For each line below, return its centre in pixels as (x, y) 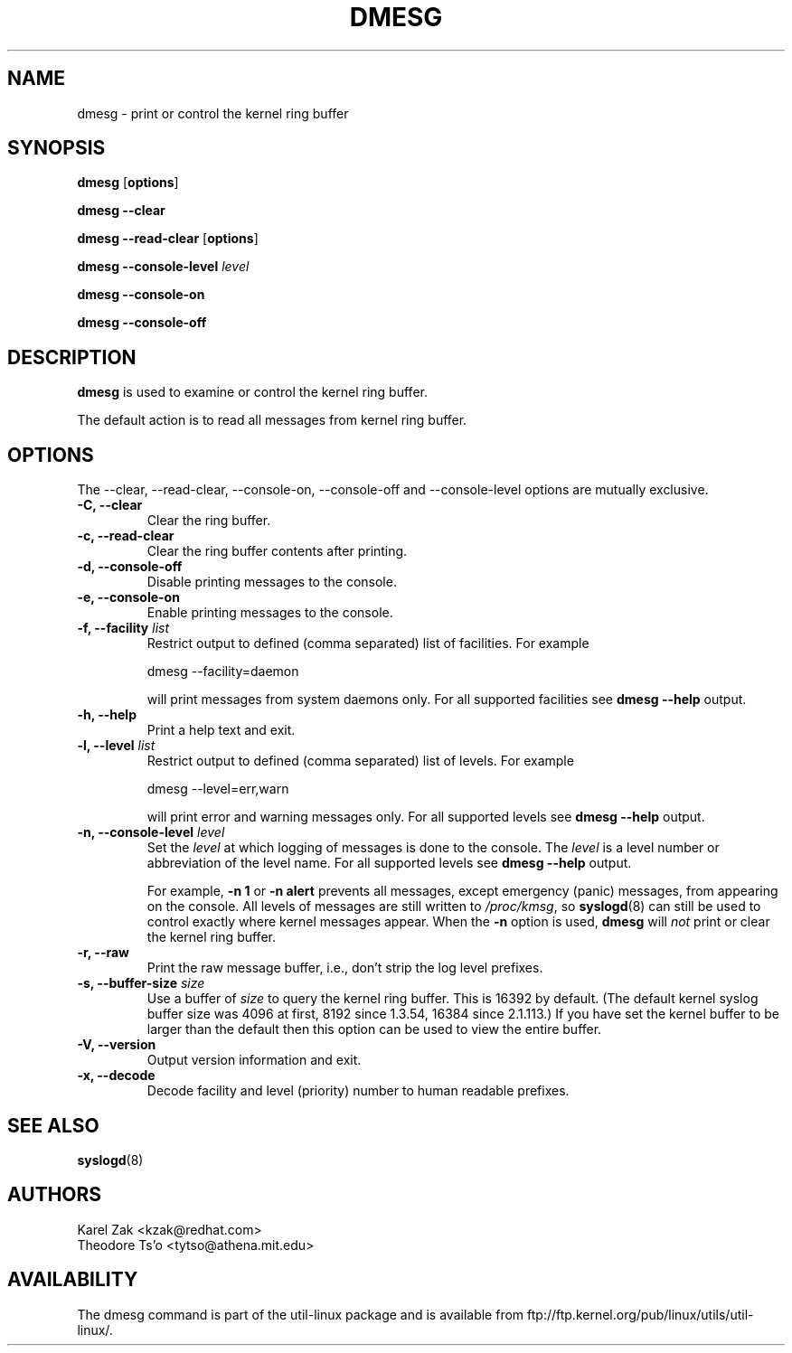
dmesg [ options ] (128, 183)
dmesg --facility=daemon (223, 672)
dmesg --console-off (142, 323)
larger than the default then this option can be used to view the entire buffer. (374, 1029)
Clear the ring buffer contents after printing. (277, 551)
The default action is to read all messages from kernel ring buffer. (272, 420)
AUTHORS (55, 1195)
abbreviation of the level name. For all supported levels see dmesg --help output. (389, 863)
